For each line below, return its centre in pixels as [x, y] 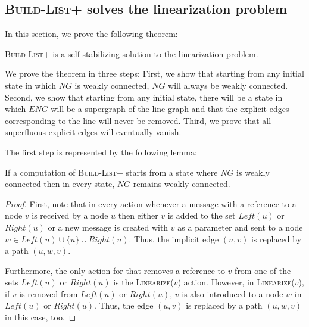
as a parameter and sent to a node [240, 227]
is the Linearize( [143, 282]
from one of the [263, 270]
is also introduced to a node [232, 293]
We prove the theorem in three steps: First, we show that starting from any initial [154, 74]
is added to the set [202, 215]
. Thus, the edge [124, 305]
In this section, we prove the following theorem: [91, 34]
